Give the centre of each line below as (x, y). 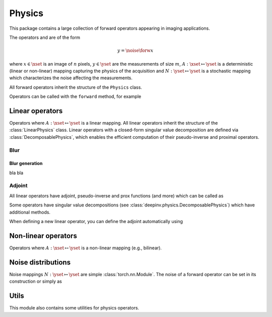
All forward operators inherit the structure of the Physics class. (76, 87)
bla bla (16, 173)
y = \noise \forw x (135, 51)
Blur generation (26, 164)
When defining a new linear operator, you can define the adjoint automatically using (96, 222)
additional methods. (30, 212)
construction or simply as (36, 281)
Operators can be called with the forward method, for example (75, 96)
